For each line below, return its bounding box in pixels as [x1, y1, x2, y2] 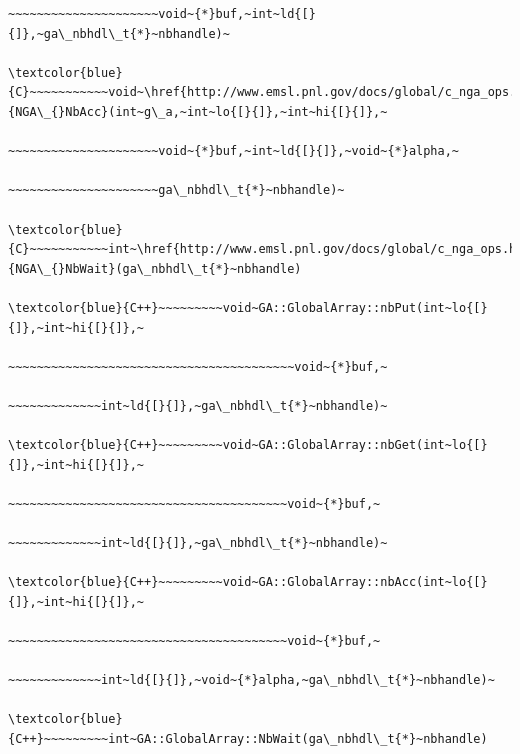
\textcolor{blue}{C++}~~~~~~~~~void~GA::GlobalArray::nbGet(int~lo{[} [8, 438, 488, 453]
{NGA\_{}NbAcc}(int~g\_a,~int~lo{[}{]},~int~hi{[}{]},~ [8, 104, 388, 119]
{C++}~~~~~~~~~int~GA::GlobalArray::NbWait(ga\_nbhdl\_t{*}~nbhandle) [8, 731, 488, 746]
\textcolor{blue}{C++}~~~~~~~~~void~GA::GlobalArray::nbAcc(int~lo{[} [8, 575, 488, 590]
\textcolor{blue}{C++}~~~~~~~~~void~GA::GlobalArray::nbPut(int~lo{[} [8, 300, 488, 315]
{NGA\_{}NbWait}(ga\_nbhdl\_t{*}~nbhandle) [8, 261, 302, 276]
